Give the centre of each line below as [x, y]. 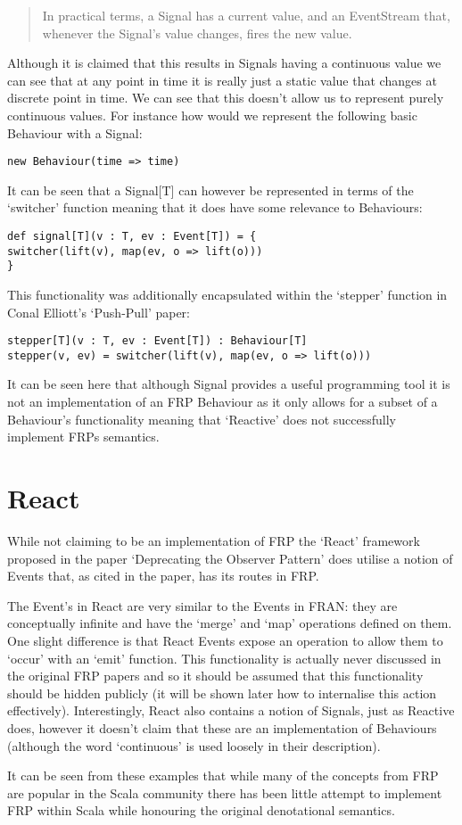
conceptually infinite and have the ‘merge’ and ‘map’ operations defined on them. [230, 623]
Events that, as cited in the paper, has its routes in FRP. [163, 576]
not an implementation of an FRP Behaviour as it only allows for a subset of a [223, 402]
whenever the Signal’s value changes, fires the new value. [197, 33]
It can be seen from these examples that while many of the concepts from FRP [223, 775]
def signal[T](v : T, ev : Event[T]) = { [132, 236]
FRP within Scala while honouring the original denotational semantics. [201, 810]
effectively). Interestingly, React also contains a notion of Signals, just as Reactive [231, 710]
